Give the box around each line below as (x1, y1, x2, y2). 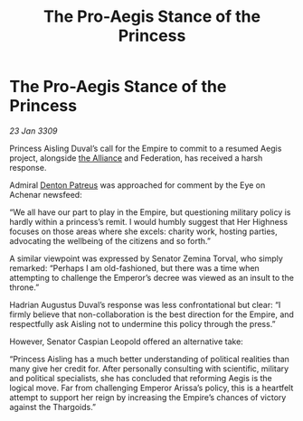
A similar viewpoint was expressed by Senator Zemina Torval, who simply (9, 253, 283, 264)
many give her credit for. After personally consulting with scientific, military (9, 363, 289, 374)
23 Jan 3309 (9, 125, 58, 136)
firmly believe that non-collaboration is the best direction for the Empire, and (9, 309, 294, 320)
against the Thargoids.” (9, 401, 97, 412)
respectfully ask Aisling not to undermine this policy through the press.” (9, 318, 276, 329)
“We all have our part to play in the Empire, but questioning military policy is (9, 206, 291, 218)
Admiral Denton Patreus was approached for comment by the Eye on (9, 179, 266, 191)
